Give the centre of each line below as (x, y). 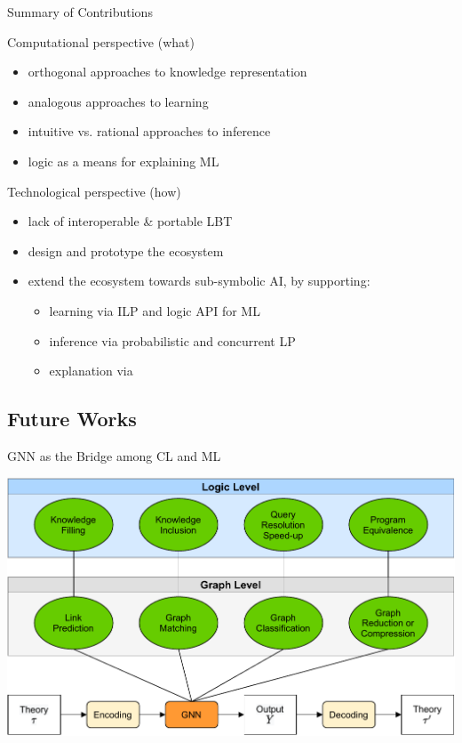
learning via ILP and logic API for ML (155, 310)
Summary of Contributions (80, 12)
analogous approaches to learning (118, 101)
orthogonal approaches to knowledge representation (167, 72)
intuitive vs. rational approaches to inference (149, 131)
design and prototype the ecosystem (126, 250)
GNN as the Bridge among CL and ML (114, 455)
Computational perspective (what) (101, 41)
